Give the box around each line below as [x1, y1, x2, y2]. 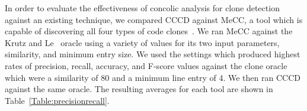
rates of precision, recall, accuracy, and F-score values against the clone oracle [5, 59, 287, 71]
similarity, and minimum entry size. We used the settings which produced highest [5, 48, 300, 60]
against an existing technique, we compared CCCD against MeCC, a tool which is [5, 13, 303, 25]
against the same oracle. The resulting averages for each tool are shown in [5, 83, 273, 95]
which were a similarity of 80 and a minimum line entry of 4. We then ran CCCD [5, 71, 300, 83]
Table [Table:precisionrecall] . [5, 94, 110, 106]
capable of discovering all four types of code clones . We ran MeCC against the [5, 25, 293, 37]
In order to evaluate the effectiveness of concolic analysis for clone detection [5, 2, 280, 14]
